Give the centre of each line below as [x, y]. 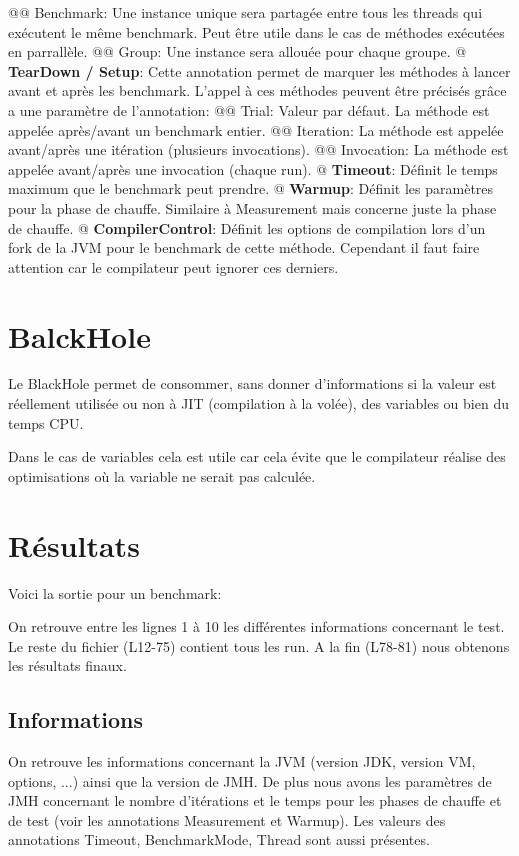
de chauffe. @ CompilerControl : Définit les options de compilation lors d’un [247, 227]
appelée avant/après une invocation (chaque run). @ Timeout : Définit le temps [253, 168]
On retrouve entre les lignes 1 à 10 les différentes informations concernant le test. [256, 626]
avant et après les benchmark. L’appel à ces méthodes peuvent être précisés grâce [257, 90]
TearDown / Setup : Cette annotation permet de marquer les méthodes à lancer [259, 70]
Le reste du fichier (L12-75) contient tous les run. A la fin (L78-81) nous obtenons [259, 645]
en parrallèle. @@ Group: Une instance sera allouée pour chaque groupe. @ [237, 51]
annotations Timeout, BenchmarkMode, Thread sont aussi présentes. [219, 839]
